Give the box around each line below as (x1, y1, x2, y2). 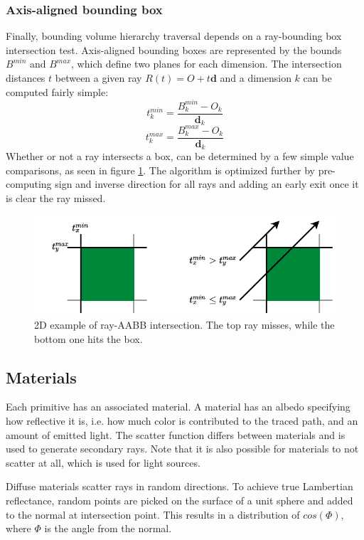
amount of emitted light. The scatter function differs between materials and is (6, 427, 346, 442)
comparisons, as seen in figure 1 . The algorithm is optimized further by (6, 162, 315, 177)
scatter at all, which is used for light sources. (6, 455, 200, 470)
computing (6, 176, 52, 191)
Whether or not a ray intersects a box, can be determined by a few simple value (6, 149, 354, 164)
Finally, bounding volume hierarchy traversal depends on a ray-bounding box (6, 28, 342, 43)
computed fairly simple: (6, 84, 109, 99)
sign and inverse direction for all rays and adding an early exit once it (55, 176, 359, 191)
